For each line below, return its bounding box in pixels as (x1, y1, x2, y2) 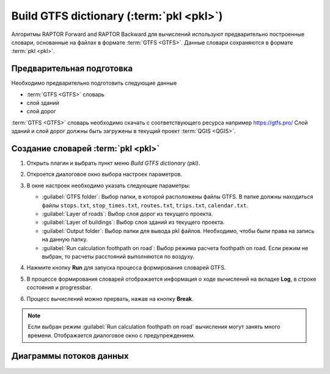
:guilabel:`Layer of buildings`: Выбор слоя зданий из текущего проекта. (42, 218, 225, 226)
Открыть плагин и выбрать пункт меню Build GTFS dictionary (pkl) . (26, 159, 200, 167)
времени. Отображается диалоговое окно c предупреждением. (28, 331, 196, 339)
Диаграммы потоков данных (11, 351, 129, 361)
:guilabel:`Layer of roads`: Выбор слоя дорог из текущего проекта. (42, 210, 213, 218)
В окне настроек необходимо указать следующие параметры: (26, 182, 191, 189)
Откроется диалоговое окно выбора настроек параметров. (26, 171, 183, 178)
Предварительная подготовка (11, 63, 133, 74)
